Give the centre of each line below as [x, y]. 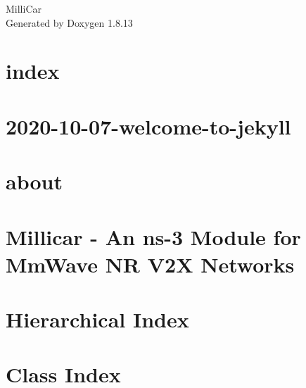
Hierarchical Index [97, 319]
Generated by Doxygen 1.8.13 [69, 22]
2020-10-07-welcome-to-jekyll [148, 126]
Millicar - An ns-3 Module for [153, 236]
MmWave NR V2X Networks [150, 264]
